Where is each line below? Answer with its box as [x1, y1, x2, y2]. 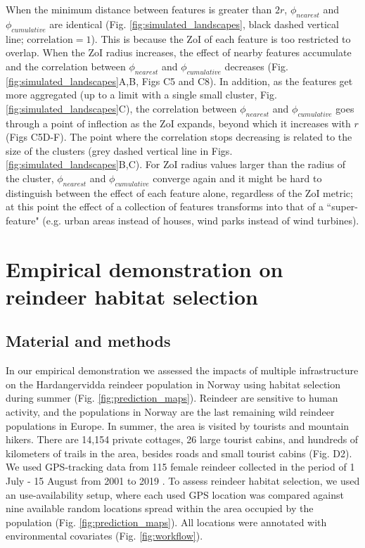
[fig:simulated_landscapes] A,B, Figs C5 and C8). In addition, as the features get [6, 73, 353, 88]
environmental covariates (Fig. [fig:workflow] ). [6, 528, 203, 543]
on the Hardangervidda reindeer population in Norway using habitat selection [6, 376, 341, 391]
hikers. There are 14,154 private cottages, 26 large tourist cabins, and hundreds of [6, 432, 359, 447]
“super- [326, 199, 359, 214]
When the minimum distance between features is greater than [6, 2, 272, 16]
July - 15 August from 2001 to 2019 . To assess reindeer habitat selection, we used [6, 473, 360, 488]
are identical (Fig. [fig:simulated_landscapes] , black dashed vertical [49, 16, 339, 31]
